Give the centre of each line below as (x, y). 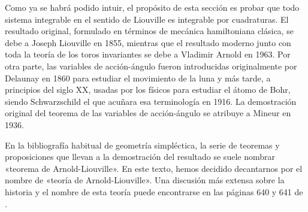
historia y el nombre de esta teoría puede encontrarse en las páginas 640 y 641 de (154, 191)
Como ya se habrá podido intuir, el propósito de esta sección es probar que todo (152, 7)
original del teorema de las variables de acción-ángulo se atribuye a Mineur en (148, 113)
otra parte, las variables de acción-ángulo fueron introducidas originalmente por (151, 66)
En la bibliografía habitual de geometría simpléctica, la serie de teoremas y (142, 145)
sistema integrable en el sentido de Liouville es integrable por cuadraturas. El (147, 19)
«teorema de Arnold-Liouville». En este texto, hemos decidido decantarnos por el (154, 168)
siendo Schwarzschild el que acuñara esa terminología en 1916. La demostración (151, 101)
